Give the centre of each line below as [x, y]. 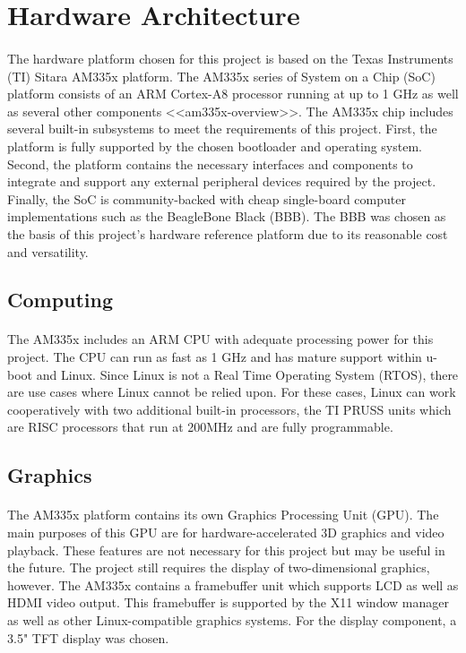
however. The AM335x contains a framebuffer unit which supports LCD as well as [233, 584]
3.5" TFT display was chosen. [88, 637]
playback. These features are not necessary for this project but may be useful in [226, 550]
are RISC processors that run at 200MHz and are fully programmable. [200, 427]
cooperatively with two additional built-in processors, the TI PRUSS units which [229, 409]
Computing [60, 300]
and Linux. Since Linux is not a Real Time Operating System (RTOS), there [247, 374]
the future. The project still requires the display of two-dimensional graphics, [219, 567]
